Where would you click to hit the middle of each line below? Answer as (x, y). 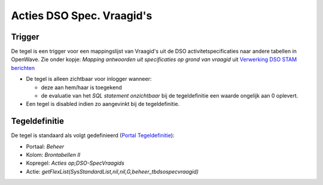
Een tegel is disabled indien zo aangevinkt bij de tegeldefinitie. (103, 104)
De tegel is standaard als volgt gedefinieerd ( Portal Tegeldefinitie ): (93, 135)
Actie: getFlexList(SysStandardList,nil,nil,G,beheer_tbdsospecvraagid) (112, 171)
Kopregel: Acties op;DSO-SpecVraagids (75, 163)
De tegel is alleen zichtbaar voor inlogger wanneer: (89, 79)
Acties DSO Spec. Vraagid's (82, 16)
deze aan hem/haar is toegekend (81, 87)
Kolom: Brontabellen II (53, 155)
